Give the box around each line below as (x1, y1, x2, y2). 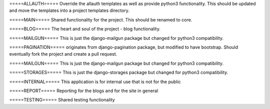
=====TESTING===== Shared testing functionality (9, 97, 115, 103)
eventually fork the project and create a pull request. (9, 51, 117, 57)
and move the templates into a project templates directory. (9, 7, 130, 13)
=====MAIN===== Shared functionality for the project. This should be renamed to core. (9, 16, 192, 22)
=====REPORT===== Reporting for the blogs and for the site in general (9, 88, 158, 94)
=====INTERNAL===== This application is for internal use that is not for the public (9, 79, 181, 85)
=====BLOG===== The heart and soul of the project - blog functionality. (9, 26, 161, 32)
